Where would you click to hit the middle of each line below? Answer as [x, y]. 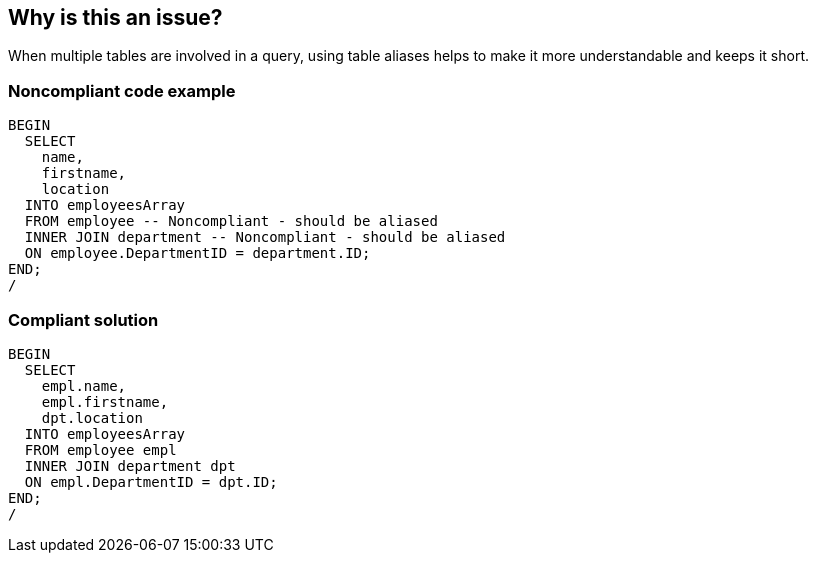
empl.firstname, [105, 401]
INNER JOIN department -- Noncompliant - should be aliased [265, 237]
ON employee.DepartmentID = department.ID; [197, 253]
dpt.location [92, 417]
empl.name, [84, 385]
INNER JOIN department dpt [130, 465]
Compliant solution [83, 319]
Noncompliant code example [122, 90]
